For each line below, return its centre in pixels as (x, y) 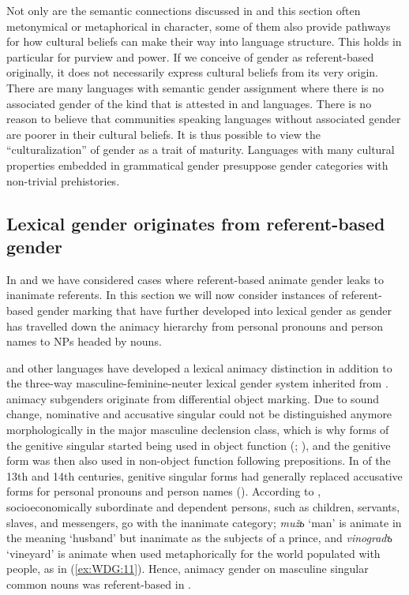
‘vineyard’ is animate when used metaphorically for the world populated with (193, 553)
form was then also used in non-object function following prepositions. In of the (199, 460)
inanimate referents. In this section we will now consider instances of (172, 295)
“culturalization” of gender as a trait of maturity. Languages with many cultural (201, 150)
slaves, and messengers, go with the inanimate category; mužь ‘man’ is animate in (204, 522)
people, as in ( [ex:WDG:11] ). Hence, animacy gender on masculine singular (188, 569)
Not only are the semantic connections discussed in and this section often (184, 10)
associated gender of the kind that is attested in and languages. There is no (189, 103)
